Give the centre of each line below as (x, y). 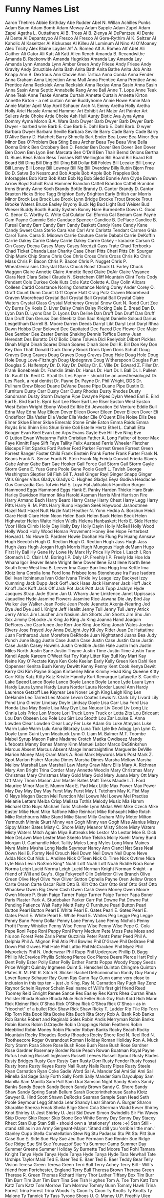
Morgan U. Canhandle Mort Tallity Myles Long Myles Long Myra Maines (77, 843)
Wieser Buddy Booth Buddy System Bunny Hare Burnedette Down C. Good (80, 209)
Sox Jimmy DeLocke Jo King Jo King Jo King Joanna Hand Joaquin (73, 620)
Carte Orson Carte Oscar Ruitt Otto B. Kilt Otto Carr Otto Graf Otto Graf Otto (81, 884)
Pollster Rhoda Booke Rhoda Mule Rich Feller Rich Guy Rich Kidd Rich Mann (81, 998)
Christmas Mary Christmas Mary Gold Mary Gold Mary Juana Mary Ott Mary (82, 775)
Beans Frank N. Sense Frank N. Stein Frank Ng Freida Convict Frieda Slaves (81, 458)
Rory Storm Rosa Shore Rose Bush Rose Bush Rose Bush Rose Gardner (77, 1045)
